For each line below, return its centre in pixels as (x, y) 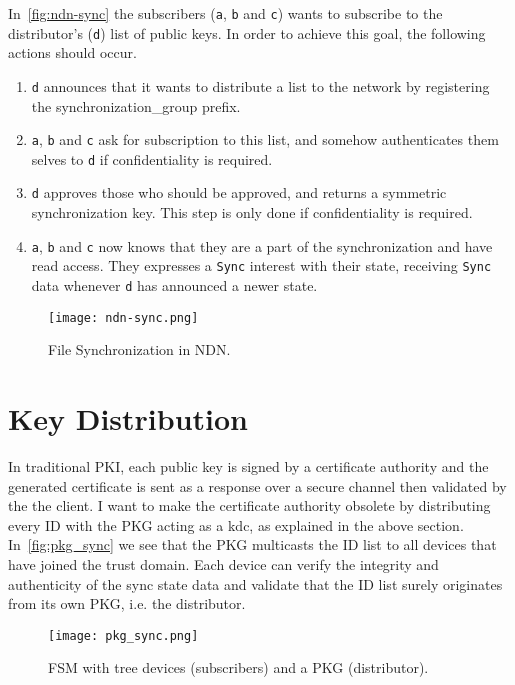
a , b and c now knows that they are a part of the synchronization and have (262, 245)
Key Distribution (128, 418)
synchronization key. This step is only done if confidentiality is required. (252, 212)
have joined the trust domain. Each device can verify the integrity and (223, 564)
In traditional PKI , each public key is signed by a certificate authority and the (248, 466)
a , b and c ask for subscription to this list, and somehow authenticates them (265, 139)
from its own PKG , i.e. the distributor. (127, 603)
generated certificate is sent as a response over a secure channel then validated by (257, 485)
